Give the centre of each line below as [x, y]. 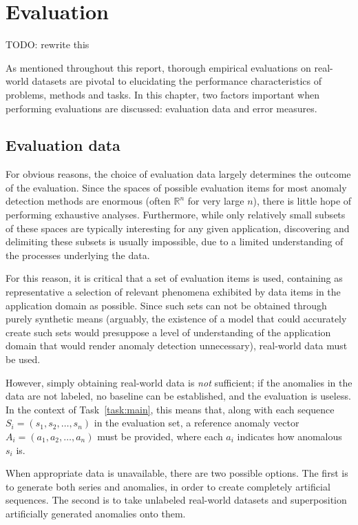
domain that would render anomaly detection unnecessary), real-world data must [177, 346]
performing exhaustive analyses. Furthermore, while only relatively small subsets [176, 215]
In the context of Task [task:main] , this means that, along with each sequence [170, 409]
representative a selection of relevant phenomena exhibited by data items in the [173, 292]
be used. [23, 359]
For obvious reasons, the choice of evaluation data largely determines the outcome [178, 174]
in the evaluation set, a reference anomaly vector [197, 423]
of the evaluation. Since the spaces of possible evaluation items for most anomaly [176, 187]
